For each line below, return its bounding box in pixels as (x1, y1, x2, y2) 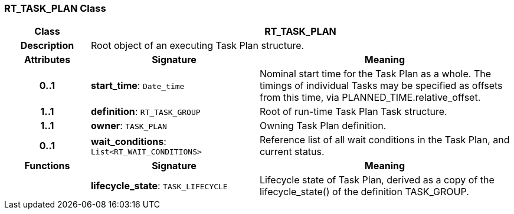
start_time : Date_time (90, 80, 185, 92)
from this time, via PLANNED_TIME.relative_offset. (259, 91, 481, 104)
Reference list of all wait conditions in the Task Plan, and (259, 134, 510, 146)
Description (20, 39, 74, 52)
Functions (24, 160, 70, 172)
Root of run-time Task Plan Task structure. (259, 106, 447, 118)
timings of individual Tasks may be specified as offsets (259, 80, 503, 92)
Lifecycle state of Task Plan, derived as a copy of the (259, 174, 495, 186)
